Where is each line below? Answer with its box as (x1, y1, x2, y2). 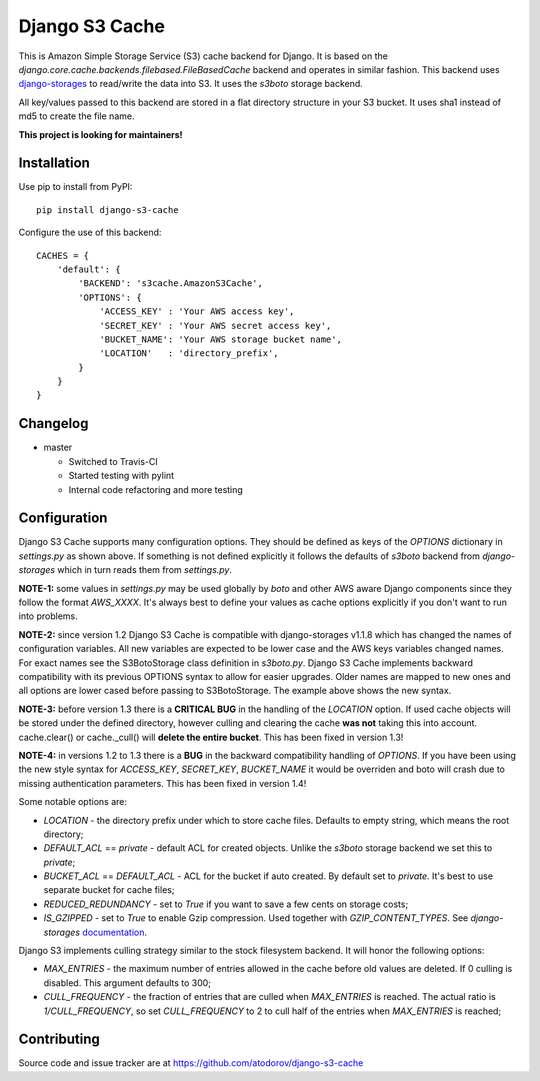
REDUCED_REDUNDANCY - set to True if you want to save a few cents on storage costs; (43, 898, 409, 910)
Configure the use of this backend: (18, 226, 162, 239)
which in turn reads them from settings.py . (56, 564, 233, 576)
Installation (18, 155, 90, 172)
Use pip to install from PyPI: (18, 181, 133, 193)
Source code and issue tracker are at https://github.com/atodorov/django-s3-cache (18, 1057, 364, 1069)
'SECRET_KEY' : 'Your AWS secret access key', (99, 320, 332, 331)
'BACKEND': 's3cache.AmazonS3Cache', (78, 278, 264, 289)
